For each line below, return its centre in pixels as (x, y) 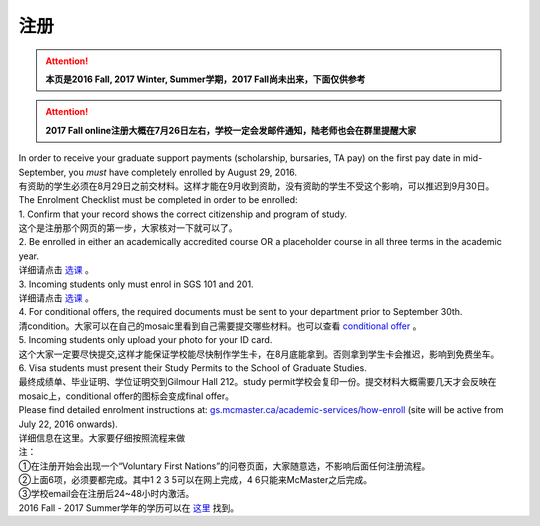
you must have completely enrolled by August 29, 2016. (182, 172)
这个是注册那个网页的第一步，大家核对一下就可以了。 (128, 228)
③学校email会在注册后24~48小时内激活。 (106, 494)
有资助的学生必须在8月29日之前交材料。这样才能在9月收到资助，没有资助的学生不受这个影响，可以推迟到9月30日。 (256, 186)
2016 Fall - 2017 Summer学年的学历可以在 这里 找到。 (129, 507)
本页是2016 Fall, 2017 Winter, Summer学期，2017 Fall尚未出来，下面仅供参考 (205, 79)
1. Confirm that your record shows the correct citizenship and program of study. (182, 214)
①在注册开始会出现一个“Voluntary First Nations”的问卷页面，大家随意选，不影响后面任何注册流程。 (224, 466)
